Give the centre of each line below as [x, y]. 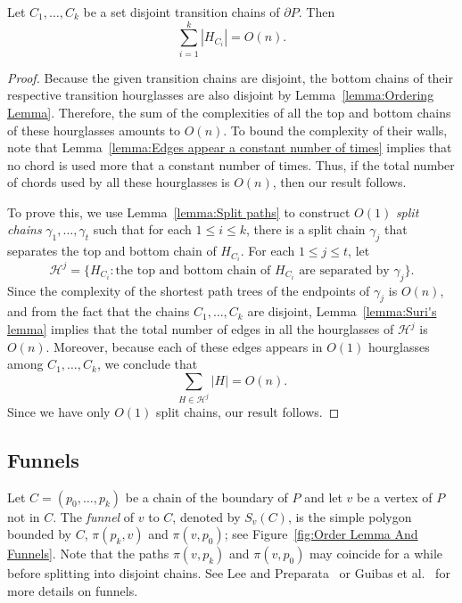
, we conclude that [147, 364]
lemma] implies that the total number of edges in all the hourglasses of [201, 329]
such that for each [142, 229]
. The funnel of [94, 516]
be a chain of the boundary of [206, 497]
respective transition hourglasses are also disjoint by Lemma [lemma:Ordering [221, 95]
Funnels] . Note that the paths [88, 554]
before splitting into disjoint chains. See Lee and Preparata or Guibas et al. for [229, 573]
